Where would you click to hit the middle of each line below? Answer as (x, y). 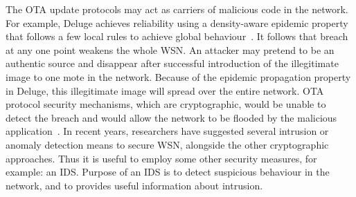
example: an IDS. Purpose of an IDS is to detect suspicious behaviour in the (168, 172)
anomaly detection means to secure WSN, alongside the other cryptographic (167, 144)
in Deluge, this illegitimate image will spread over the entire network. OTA (165, 90)
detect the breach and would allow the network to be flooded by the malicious (171, 117)
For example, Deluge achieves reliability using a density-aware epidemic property (177, 22)
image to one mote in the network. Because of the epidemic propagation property (178, 76)
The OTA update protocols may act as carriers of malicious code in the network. (177, 9)
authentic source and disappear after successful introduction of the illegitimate (172, 63)
